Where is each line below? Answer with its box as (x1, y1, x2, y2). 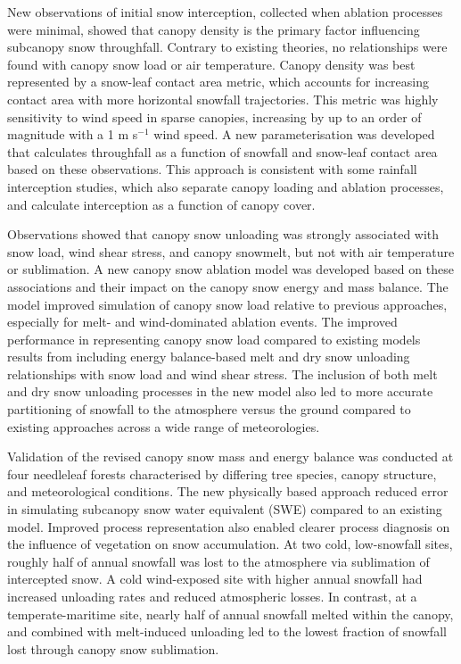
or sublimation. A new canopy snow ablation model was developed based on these (7, 260, 454, 278)
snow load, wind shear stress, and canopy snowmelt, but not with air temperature (7, 242, 455, 261)
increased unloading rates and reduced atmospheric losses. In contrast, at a (7, 587, 417, 605)
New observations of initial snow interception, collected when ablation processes (7, 3, 443, 21)
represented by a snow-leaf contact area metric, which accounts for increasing (7, 72, 429, 91)
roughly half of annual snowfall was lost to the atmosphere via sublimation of (7, 552, 430, 570)
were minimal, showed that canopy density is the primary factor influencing (7, 20, 420, 38)
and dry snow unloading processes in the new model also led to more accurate (7, 382, 433, 401)
